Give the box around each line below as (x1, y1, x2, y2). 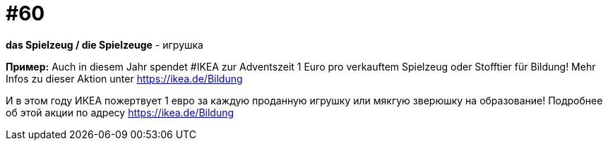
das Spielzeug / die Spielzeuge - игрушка (6, 38, 203, 51)
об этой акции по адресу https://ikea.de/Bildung (6, 106, 234, 118)
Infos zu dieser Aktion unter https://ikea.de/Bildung (6, 72, 243, 85)
